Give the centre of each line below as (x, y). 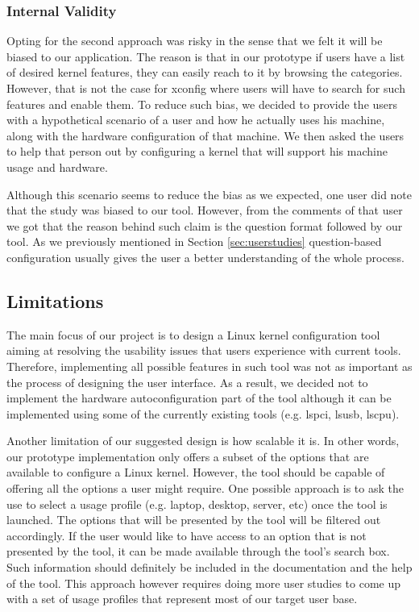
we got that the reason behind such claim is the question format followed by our (205, 225)
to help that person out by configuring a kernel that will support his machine (197, 151)
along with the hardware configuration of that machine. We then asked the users (205, 135)
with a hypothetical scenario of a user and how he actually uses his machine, (196, 120)
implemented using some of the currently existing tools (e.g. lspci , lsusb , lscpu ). (203, 413)
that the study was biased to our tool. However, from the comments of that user (205, 210)
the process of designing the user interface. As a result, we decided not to (187, 382)
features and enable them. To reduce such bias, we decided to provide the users (202, 104)
